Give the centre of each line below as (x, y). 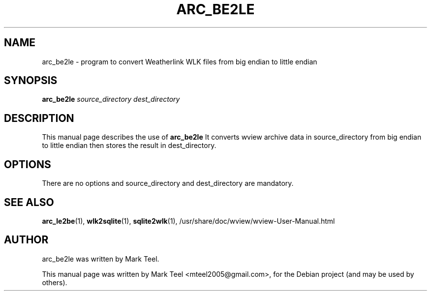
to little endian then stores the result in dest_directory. (129, 146)
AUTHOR (26, 240)
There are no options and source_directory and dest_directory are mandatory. (168, 183)
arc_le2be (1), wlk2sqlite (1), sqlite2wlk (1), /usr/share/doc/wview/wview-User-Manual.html (188, 221)
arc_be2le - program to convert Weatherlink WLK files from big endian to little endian (180, 61)
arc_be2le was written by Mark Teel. (101, 259)
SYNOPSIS (31, 81)
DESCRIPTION (39, 118)
